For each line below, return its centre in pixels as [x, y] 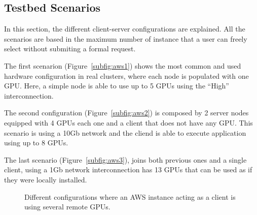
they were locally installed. [46, 179]
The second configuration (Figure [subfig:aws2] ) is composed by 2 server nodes [126, 113]
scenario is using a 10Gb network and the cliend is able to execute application [125, 132]
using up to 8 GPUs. [36, 143]
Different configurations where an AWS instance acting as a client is [130, 196]
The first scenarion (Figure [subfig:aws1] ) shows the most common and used [123, 65]
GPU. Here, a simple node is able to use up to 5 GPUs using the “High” [117, 86]
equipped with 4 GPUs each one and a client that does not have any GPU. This [128, 122]
